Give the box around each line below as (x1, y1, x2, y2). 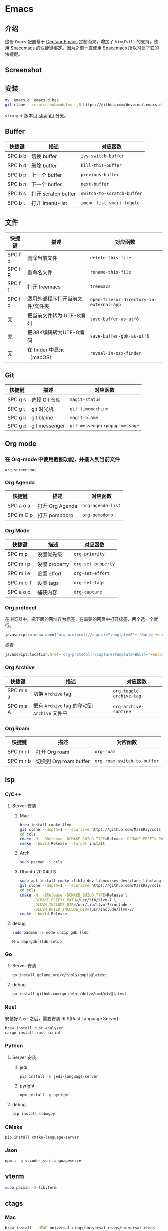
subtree (113, 709, 131, 715)
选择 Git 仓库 (31, 396, 61, 403)
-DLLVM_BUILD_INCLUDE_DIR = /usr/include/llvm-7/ (33, 907, 134, 912)
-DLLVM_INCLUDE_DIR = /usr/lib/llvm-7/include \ (33, 902, 132, 907)
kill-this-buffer (80, 162, 122, 168)
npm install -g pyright (19, 1093, 70, 1098)
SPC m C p (7, 512, 33, 519)
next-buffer (80, 181, 109, 187)
